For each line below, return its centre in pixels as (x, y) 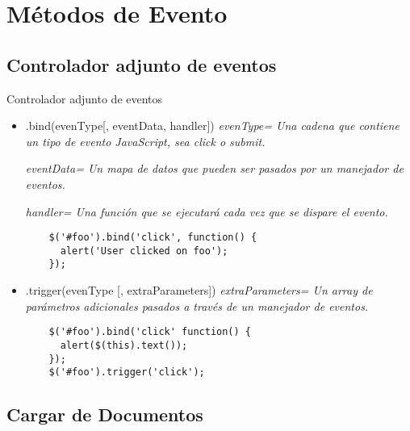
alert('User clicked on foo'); (144, 251)
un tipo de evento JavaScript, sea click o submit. (145, 141)
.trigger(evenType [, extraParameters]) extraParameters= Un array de (199, 290)
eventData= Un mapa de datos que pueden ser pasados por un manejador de (214, 168)
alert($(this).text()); (124, 345)
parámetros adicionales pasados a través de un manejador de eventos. (197, 305)
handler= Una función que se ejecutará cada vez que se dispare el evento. (207, 211)
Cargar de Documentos (105, 414)
